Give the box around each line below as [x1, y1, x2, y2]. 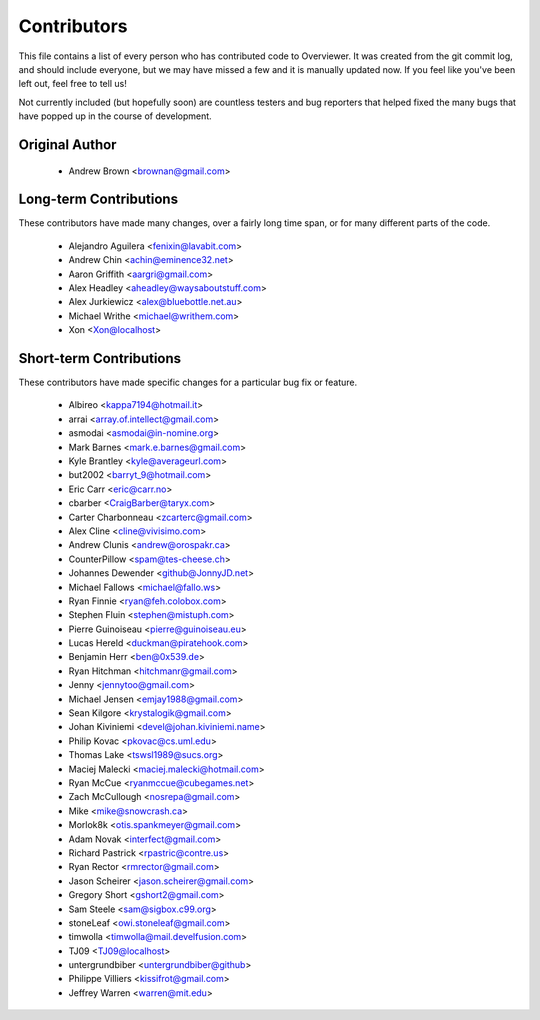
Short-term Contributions [18, 350, 182, 367]
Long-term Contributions [18, 191, 179, 208]
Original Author [18, 136, 117, 153]
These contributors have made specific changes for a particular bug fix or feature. [18, 376, 358, 389]
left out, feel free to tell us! [18, 78, 127, 90]
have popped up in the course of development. [18, 110, 212, 122]
